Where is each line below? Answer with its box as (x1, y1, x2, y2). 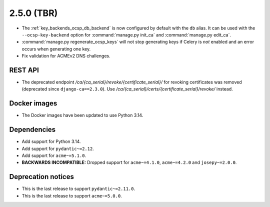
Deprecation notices (9, 172, 74, 181)
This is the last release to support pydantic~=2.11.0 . (21, 185, 135, 192)
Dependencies (9, 125, 56, 134)
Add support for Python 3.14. (21, 138, 81, 144)
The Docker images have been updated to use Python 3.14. (21, 112, 143, 118)
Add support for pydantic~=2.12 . (21, 145, 94, 151)
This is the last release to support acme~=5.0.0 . (21, 192, 122, 198)
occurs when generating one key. (21, 45, 91, 52)
